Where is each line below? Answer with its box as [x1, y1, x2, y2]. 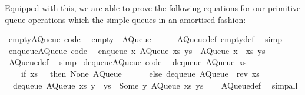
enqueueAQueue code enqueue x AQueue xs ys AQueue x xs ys [8, 44, 266, 56]
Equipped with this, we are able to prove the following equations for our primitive [5, 2, 301, 13]
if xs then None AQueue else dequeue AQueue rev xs [21, 67, 260, 79]
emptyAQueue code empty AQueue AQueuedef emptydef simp [8, 33, 283, 45]
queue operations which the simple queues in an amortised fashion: [5, 13, 246, 25]
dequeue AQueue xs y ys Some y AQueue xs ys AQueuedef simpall [12, 79, 298, 91]
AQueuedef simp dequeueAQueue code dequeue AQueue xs [8, 56, 247, 68]
